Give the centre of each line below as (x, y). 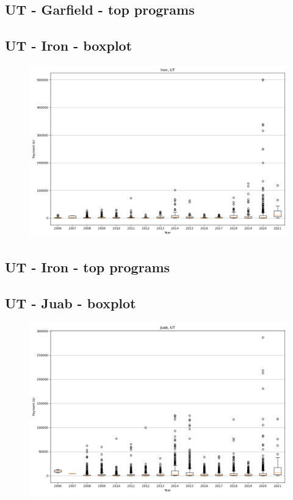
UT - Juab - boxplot (71, 303)
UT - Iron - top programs (88, 267)
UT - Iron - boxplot (69, 45)
